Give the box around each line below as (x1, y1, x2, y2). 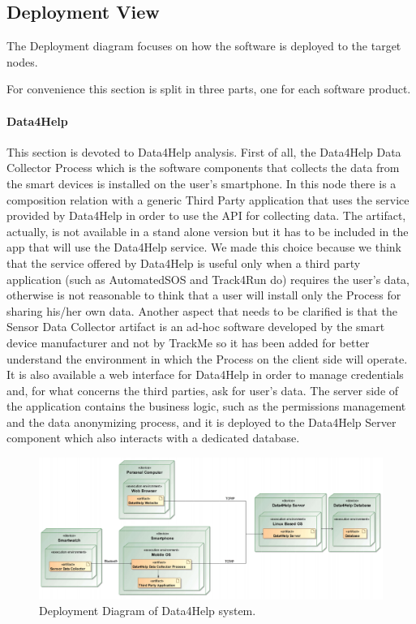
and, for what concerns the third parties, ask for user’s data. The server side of (6, 381, 399, 398)
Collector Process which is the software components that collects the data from (6, 159, 400, 176)
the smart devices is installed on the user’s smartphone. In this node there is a (6, 174, 397, 192)
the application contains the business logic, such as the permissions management (6, 398, 406, 415)
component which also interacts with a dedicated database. (6, 429, 300, 446)
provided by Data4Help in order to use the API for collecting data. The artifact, (6, 207, 406, 224)
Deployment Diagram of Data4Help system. (39, 602, 256, 619)
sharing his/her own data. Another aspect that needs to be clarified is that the (6, 302, 397, 319)
